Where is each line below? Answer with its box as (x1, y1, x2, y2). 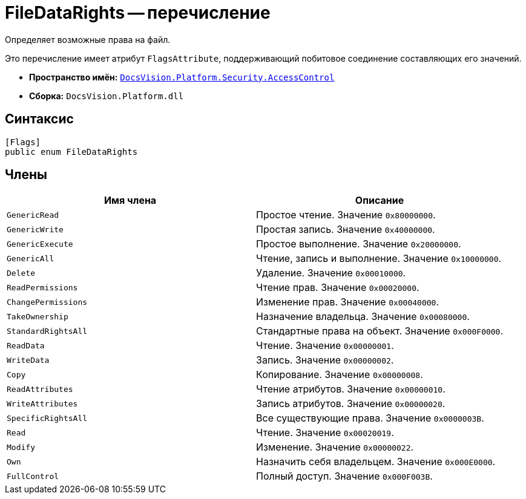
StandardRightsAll (7, 326, 88, 336)
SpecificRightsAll (7, 413, 88, 423)
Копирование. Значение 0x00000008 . (256, 368, 423, 381)
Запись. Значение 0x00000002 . (256, 354, 394, 367)
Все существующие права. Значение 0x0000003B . (256, 412, 484, 425)
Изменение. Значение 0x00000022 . (256, 441, 414, 454)
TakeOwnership (7, 311, 68, 321)
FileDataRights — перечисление (5, 2, 271, 23)
